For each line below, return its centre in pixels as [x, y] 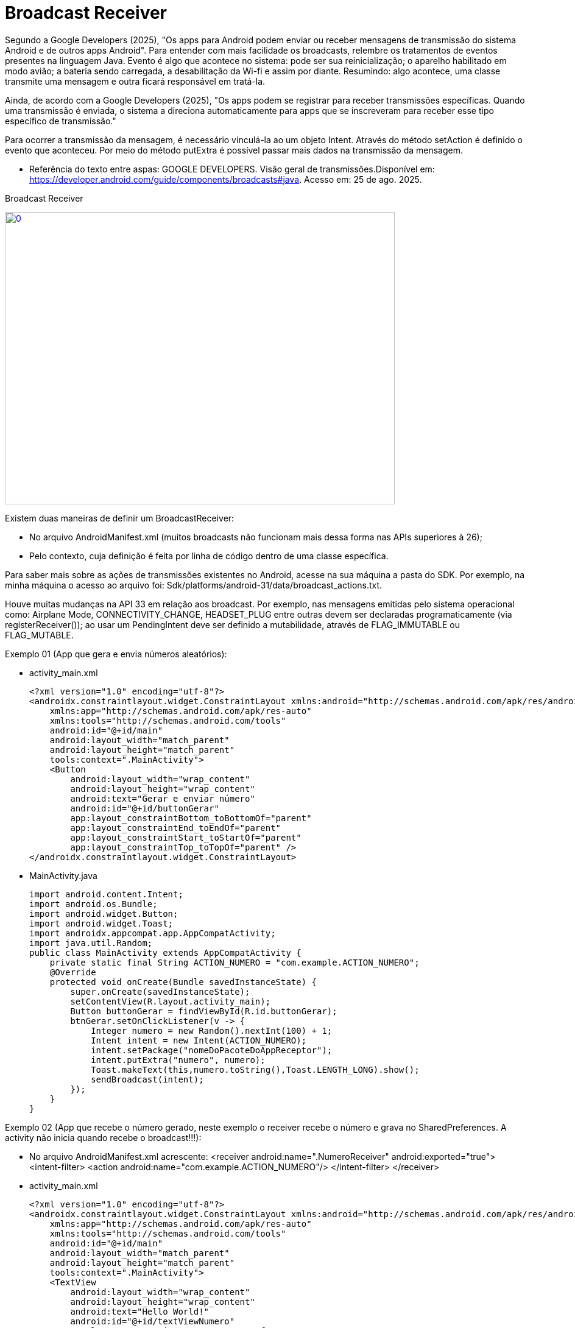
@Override [73, 972]
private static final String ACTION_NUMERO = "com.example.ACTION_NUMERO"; [235, 962]
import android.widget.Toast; [101, 923]
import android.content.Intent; [106, 894]
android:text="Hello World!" [140, 1311]
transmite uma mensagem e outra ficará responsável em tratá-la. [135, 81]
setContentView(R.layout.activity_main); [171, 1001]
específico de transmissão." [61, 121]
